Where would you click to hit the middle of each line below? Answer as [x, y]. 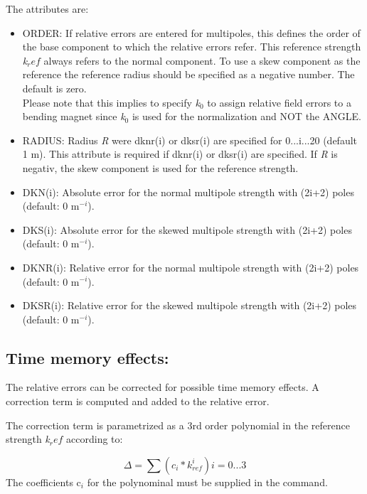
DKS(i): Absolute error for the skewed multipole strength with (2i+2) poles [187, 229]
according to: [95, 439]
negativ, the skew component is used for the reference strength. [160, 167]
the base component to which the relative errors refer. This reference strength [192, 47]
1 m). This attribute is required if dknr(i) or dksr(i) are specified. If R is [180, 154]
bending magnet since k [74, 116]
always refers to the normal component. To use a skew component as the [202, 60]
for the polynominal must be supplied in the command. [207, 482]
